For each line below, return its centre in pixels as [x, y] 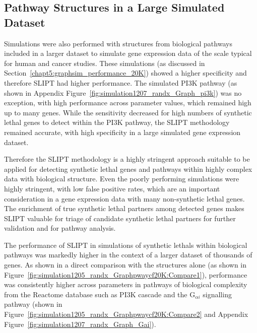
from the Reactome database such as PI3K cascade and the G [100, 294]
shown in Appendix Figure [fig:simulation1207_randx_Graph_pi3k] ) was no [123, 92]
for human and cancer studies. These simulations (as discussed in [105, 63]
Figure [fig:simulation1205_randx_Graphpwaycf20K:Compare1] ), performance [126, 274]
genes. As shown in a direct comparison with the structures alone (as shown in [125, 265]
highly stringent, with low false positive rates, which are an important [112, 188]
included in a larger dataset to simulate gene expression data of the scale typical [128, 53]
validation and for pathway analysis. [60, 228]
